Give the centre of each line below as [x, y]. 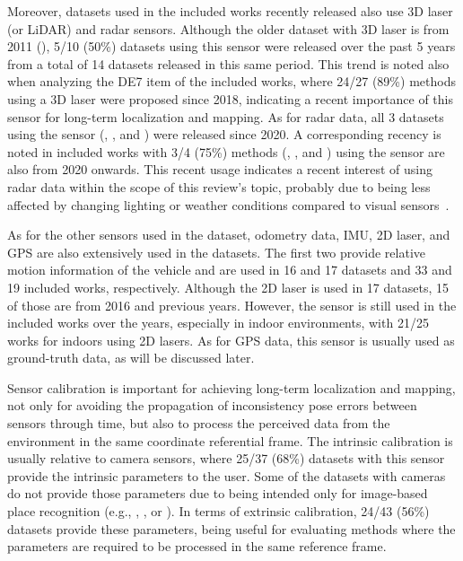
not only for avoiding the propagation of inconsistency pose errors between [212, 405]
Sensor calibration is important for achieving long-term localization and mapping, [231, 387]
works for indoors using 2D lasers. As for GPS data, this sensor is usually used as [231, 340]
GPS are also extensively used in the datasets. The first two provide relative [216, 252]
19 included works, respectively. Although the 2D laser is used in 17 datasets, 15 [228, 287]
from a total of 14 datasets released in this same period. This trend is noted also [228, 63]
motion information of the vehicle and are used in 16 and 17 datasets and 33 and [230, 270]
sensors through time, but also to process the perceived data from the [199, 423]
